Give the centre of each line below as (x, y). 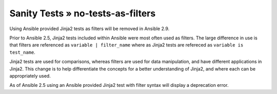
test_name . (22, 52)
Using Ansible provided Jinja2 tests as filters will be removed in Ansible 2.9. (90, 29)
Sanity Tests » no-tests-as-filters (83, 13)
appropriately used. (30, 76)
